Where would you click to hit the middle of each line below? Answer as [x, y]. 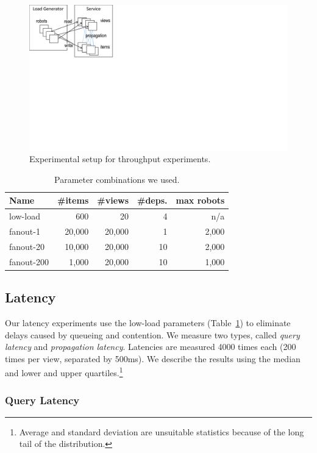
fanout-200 [29, 261]
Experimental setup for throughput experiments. [120, 159]
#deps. [152, 200]
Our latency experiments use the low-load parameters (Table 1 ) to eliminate [148, 322]
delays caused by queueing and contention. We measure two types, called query [152, 334]
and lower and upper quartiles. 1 [64, 372]
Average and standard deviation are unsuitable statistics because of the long [162, 431]
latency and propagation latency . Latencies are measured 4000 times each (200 [151, 347]
